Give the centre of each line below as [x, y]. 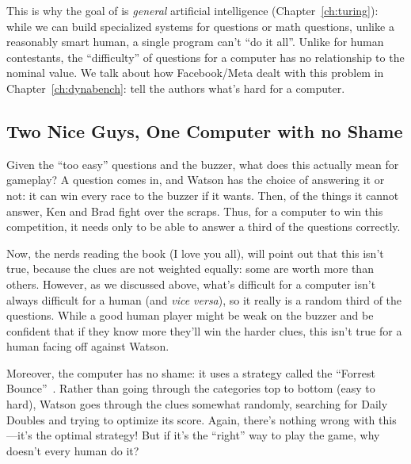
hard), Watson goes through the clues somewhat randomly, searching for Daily [197, 404]
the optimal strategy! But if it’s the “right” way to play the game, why [208, 435]
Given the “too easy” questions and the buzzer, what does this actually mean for [203, 164]
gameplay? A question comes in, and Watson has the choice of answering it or [196, 180]
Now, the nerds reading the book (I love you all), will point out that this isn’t [195, 253]
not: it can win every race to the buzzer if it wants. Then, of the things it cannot [203, 195]
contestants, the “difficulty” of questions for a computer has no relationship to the [205, 57]
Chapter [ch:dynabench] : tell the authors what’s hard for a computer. [176, 88]
